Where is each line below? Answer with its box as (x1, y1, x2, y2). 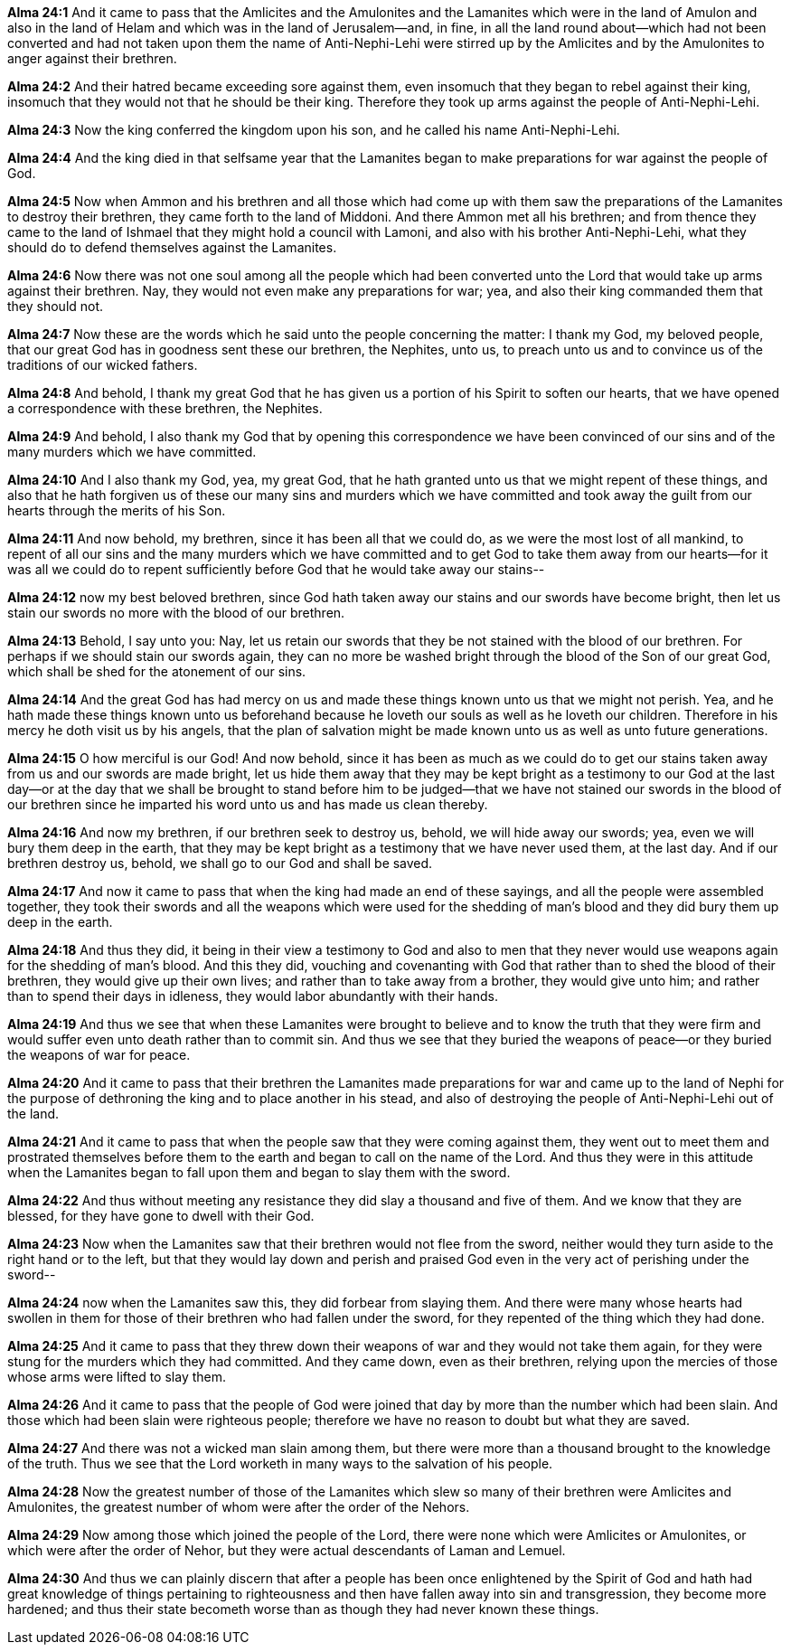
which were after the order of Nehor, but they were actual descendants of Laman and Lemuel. (7, 1543, 566, 1558)
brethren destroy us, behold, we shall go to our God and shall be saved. (7, 855, 433, 871)
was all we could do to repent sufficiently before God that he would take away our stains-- (7, 562, 545, 577)
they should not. (7, 298, 104, 314)
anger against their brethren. (7, 51, 177, 66)
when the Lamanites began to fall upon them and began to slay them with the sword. (7, 1165, 511, 1180)
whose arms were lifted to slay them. (7, 1369, 226, 1384)
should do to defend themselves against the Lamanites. (7, 240, 337, 255)
